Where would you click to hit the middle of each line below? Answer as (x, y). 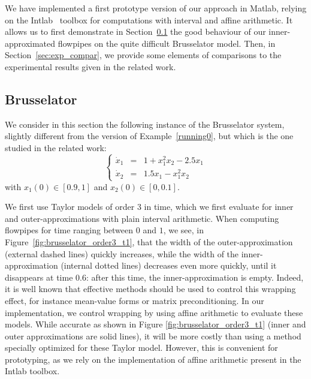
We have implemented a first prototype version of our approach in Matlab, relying (156, 8)
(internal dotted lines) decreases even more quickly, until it (169, 265)
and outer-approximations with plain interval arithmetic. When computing (142, 218)
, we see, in (183, 230)
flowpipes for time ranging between (69, 230)
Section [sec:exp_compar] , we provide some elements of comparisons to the (143, 55)
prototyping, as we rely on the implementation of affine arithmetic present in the (153, 359)
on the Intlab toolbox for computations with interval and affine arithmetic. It (149, 19)
